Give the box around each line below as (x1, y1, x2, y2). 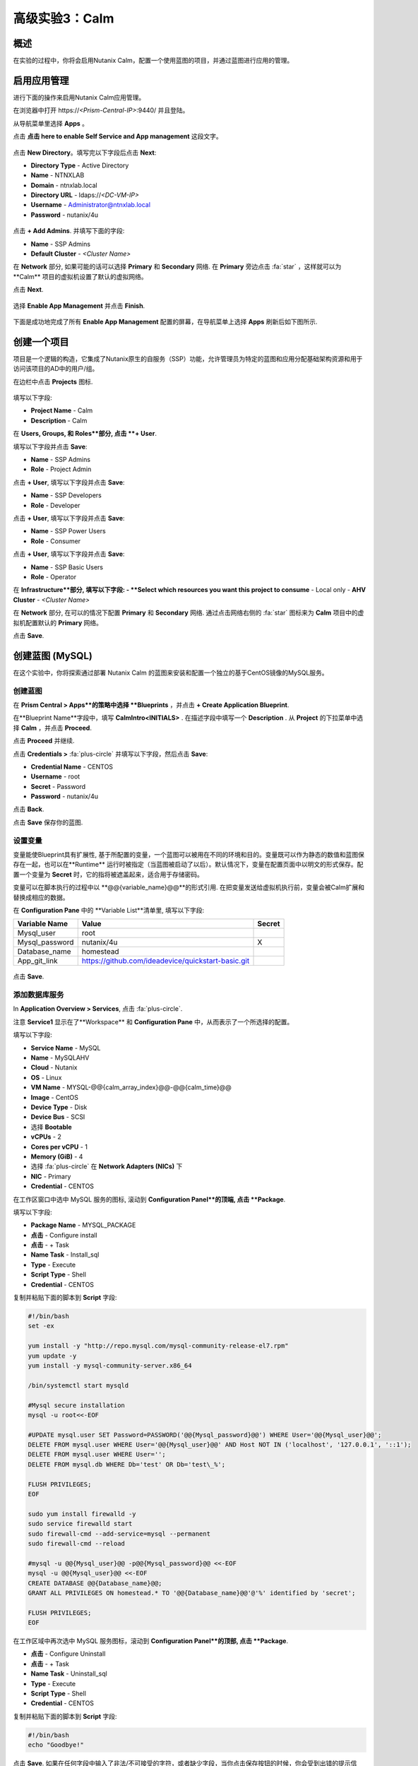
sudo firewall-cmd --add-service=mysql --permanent (28, 1529, 211, 1538)
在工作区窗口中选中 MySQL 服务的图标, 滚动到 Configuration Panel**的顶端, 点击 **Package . (13, 1195, 286, 1204)
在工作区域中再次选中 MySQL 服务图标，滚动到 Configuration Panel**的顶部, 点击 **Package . (13, 1637, 289, 1645)
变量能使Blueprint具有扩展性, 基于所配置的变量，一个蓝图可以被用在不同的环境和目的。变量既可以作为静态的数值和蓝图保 (13, 850, 365, 858)
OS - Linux (30, 1073, 62, 1081)
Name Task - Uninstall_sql (30, 1669, 107, 1678)
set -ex (28, 1322, 54, 1330)
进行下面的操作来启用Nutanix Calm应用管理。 (13, 93, 145, 102)
